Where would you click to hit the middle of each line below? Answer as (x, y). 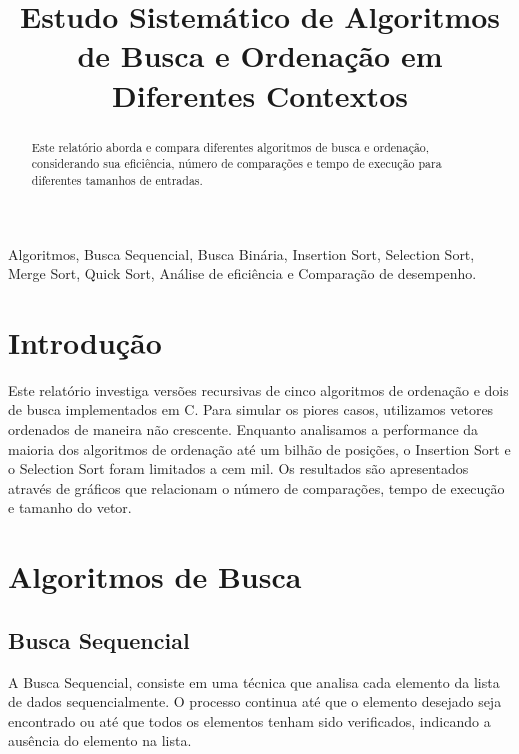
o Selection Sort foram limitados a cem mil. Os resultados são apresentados (238, 468)
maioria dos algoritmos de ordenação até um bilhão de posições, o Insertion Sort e (259, 448)
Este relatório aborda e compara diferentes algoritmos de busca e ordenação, (230, 146)
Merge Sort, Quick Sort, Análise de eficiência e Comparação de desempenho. (242, 273)
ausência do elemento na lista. (100, 740)
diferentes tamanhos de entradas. (117, 179)
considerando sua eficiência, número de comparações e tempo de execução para (236, 163)
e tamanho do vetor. (70, 507)
